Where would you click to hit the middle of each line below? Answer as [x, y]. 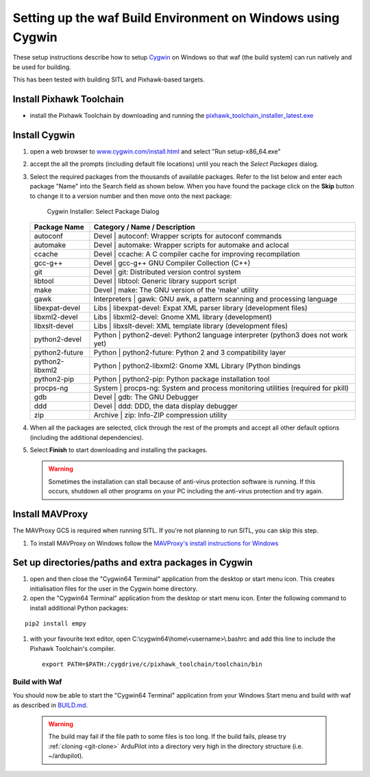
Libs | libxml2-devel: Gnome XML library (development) [183, 317]
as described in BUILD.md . [50, 705]
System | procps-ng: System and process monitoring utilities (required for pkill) [221, 388]
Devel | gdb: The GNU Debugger [146, 397]
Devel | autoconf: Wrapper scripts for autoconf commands [188, 236]
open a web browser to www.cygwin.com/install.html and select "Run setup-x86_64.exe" [155, 151]
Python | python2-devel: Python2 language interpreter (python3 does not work [221, 335]
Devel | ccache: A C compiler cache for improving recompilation [197, 254]
